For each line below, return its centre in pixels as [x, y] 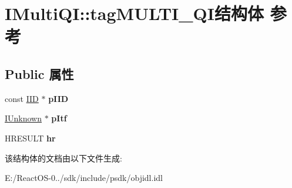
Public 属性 [39, 73]
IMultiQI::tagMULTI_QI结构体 [134, 13]
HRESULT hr [30, 138]
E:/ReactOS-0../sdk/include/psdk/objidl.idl [84, 178]
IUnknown [24, 118]
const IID [22, 98]
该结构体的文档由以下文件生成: [63, 158]
